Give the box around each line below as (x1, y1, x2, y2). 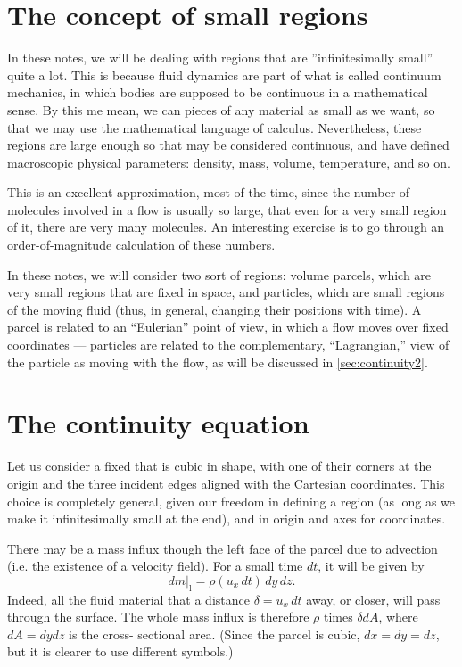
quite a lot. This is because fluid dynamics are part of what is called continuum (7, 65, 441, 84)
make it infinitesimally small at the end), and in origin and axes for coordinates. (7, 509, 446, 528)
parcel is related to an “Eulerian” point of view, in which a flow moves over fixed (7, 317, 449, 336)
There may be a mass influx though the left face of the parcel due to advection (7, 539, 438, 557)
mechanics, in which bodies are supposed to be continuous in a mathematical (7, 83, 428, 102)
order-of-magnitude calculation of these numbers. (7, 235, 276, 254)
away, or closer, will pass (306, 589, 441, 608)
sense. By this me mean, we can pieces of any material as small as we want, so (7, 100, 435, 119)
